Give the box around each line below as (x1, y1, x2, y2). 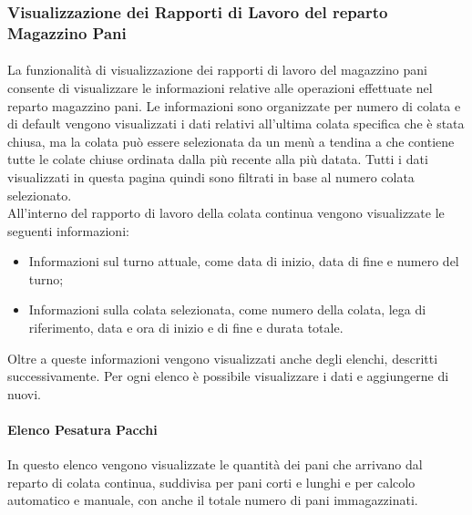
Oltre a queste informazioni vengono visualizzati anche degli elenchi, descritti (7, 348, 438, 367)
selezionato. (7, 185, 72, 204)
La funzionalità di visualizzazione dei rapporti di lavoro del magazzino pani (7, 60, 427, 79)
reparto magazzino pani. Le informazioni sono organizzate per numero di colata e (7, 96, 461, 115)
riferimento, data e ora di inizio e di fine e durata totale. (28, 318, 344, 337)
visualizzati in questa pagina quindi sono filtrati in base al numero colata (7, 167, 415, 186)
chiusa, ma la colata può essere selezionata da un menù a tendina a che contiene (7, 131, 455, 150)
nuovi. (7, 384, 41, 403)
